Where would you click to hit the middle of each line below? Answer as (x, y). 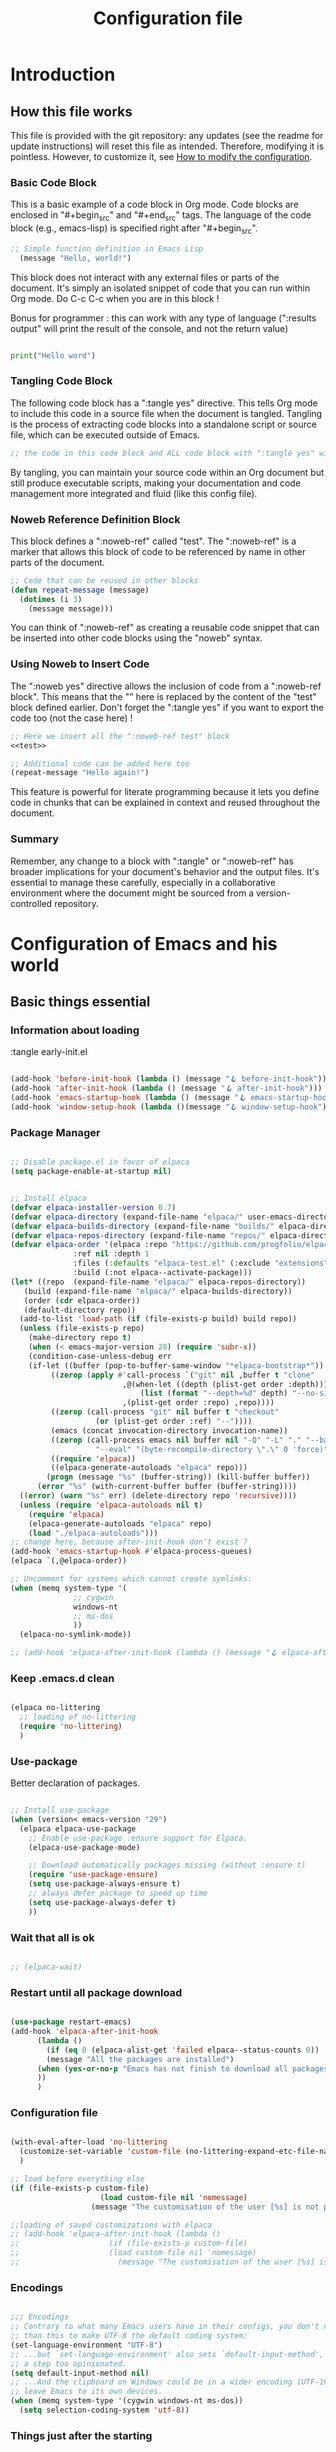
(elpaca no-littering (55, 1708)
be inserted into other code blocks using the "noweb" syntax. (136, 638)
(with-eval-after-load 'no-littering (89, 2142)
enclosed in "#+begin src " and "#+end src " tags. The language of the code (161, 216)
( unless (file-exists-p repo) (82, 1328)
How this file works (71, 111)
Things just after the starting (81, 2435)
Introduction (63, 74)
